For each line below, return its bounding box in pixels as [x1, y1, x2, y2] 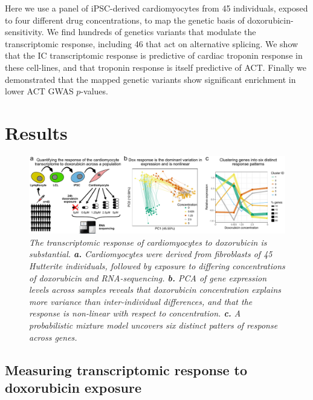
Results [5, 120, 68, 145]
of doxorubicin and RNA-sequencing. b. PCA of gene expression [29, 271, 267, 284]
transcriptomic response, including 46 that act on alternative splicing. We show [5, 37, 298, 50]
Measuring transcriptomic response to [5, 360, 248, 379]
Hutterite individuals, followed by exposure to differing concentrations [29, 260, 285, 272]
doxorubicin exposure [5, 378, 141, 396]
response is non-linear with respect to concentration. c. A [29, 307, 241, 320]
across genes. [29, 330, 77, 343]
